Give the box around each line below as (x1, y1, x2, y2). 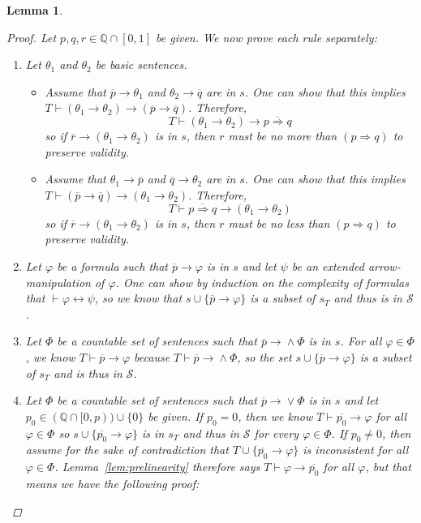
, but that (365, 458, 411, 475)
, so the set (237, 348, 292, 365)
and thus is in (333, 289, 402, 307)
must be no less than (228, 214, 330, 231)
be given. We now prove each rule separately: (156, 28, 377, 45)
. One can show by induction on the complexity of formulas (115, 273, 409, 290)
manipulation (25, 273, 91, 290)
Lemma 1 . (6, 2, 63, 18)
